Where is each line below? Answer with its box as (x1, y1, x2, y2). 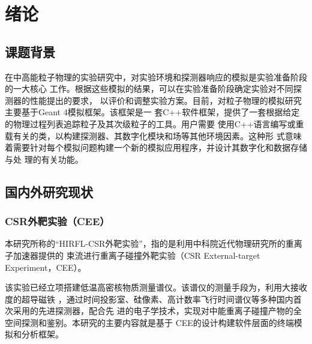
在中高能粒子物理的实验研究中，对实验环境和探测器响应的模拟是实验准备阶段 (5, 70, 307, 83)
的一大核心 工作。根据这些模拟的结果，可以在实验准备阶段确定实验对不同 (5, 82, 293, 95)
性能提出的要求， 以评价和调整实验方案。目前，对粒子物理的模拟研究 (29, 94, 302, 106)
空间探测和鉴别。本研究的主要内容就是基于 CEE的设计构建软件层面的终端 (5, 316, 294, 328)
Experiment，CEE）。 (5, 261, 86, 273)
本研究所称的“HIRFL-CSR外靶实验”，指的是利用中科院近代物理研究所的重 (5, 237, 294, 250)
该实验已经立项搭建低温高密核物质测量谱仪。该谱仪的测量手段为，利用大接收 (5, 281, 307, 294)
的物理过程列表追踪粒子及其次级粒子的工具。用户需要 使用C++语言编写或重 (5, 117, 304, 130)
